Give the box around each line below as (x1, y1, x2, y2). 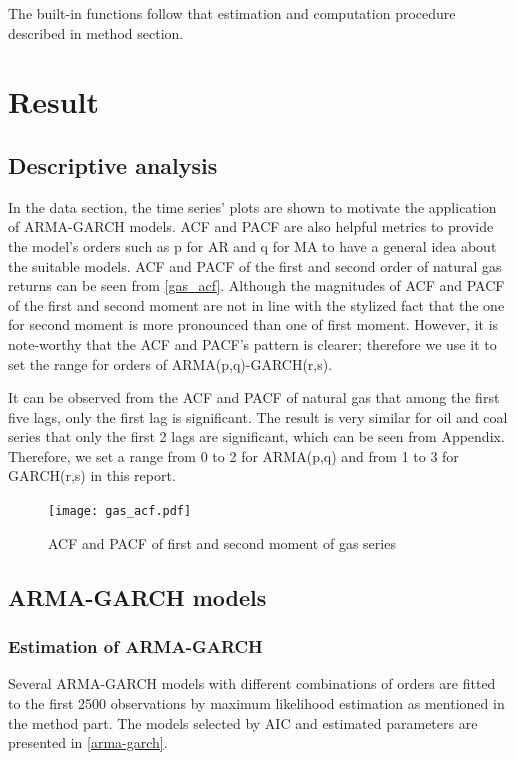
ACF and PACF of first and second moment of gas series (48, 532, 396, 553)
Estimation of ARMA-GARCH (8, 634, 263, 659)
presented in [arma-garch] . (8, 732, 168, 753)
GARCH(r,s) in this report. (8, 465, 176, 486)
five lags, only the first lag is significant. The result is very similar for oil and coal (8, 406, 508, 427)
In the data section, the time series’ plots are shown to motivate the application (8, 196, 497, 217)
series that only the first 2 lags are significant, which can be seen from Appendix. (8, 426, 505, 447)
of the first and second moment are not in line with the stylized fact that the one (8, 294, 505, 315)
